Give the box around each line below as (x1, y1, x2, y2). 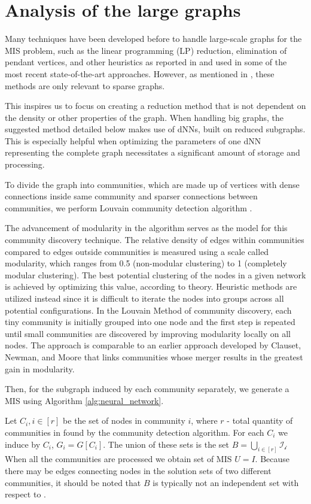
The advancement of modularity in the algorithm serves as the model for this (5, 221, 288, 234)
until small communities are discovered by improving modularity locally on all (5, 327, 291, 339)
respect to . (5, 488, 46, 500)
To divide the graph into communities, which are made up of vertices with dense (5, 178, 300, 190)
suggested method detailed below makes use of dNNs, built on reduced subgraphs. (5, 123, 306, 135)
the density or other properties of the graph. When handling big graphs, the (5, 111, 284, 123)
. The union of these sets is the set (103, 438, 229, 450)
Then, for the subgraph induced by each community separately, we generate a (5, 382, 289, 395)
